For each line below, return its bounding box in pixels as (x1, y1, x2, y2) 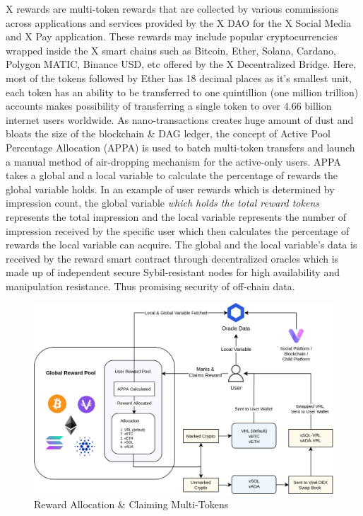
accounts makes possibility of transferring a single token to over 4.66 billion (6, 98, 332, 113)
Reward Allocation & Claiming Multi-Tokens (34, 496, 229, 511)
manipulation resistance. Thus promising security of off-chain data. (6, 278, 295, 293)
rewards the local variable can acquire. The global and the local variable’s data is (6, 237, 357, 252)
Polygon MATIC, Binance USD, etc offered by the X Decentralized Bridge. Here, (6, 57, 357, 71)
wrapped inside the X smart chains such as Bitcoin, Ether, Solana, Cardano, (6, 42, 337, 57)
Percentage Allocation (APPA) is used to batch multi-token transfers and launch (6, 139, 355, 154)
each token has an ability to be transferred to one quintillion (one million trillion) (6, 84, 359, 99)
